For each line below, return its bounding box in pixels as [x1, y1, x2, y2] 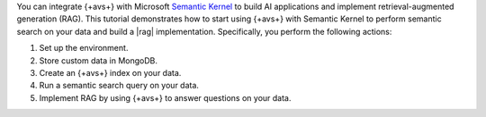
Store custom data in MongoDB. [39, 54, 157, 66]
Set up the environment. [39, 43, 129, 54]
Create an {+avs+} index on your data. [39, 67, 182, 78]
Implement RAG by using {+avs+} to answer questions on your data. [39, 92, 292, 103]
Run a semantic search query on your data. [39, 80, 200, 91]
